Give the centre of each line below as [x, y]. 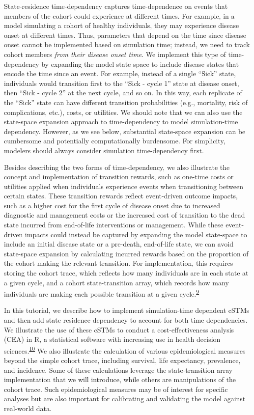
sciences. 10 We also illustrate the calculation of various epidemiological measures [125, 350]
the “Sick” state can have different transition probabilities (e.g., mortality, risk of [126, 102]
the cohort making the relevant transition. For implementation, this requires [119, 263]
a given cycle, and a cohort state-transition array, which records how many [116, 282]
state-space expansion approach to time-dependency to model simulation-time [121, 122]
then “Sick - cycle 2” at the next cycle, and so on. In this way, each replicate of [123, 93]
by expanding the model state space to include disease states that [140, 64]
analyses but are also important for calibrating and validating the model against [125, 399]
